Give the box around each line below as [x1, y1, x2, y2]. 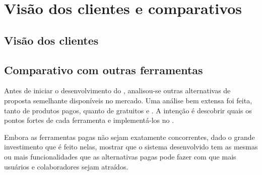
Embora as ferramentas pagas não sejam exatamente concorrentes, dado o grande [4, 131, 255, 142]
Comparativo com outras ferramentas [4, 62, 203, 77]
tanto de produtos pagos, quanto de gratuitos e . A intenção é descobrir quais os [4, 105, 252, 115]
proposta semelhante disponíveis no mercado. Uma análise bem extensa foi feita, [4, 95, 252, 105]
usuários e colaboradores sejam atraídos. [4, 161, 128, 171]
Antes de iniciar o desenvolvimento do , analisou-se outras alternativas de [4, 85, 231, 96]
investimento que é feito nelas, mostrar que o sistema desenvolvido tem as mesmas [4, 141, 258, 152]
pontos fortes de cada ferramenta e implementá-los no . [4, 115, 174, 125]
